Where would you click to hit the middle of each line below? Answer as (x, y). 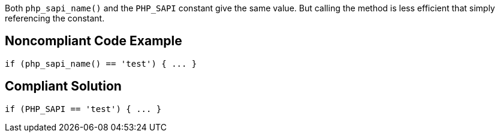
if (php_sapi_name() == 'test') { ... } (101, 63)
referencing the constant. (55, 18)
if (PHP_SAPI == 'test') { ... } (83, 109)
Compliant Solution (63, 86)
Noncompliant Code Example (94, 41)
